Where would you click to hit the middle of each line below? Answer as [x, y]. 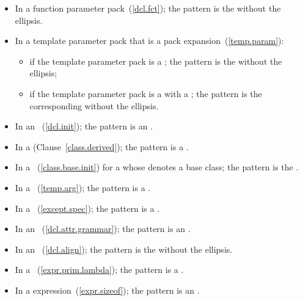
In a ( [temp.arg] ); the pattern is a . [83, 187]
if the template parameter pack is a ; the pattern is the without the [156, 61]
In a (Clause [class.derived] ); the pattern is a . [102, 146]
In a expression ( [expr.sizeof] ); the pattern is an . [107, 290]
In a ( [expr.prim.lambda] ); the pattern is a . [99, 270]
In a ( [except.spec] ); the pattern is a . [87, 208]
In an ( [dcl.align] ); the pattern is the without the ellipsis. [124, 249]
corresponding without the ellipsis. [94, 105]
